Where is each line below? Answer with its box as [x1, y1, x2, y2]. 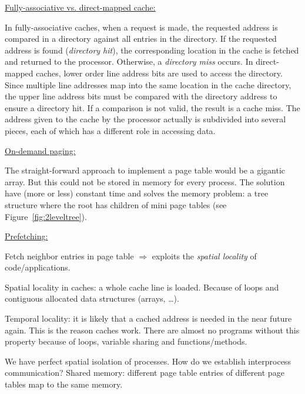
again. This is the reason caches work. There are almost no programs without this [5, 323, 300, 336]
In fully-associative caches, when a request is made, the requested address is [5, 21, 278, 33]
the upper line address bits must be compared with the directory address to [5, 90, 277, 102]
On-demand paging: [5, 144, 76, 156]
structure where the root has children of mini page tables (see [5, 198, 227, 211]
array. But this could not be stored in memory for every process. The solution [5, 175, 285, 188]
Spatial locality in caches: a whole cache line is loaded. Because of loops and [5, 281, 279, 293]
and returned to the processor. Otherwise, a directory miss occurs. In [5, 55, 253, 68]
